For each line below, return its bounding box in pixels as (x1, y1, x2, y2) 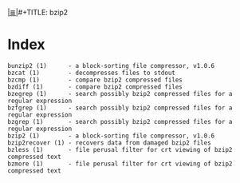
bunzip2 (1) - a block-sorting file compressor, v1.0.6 (7, 62, 215, 70)
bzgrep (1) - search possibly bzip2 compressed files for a (7, 117, 233, 125)
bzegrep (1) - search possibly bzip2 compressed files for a (7, 90, 233, 97)
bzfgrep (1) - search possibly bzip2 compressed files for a (7, 104, 233, 112)
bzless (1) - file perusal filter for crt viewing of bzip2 (7, 145, 233, 153)
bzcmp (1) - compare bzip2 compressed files (7, 76, 183, 84)
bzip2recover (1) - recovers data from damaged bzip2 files (7, 138, 212, 147)
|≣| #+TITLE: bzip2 (7, 8, 69, 17)
